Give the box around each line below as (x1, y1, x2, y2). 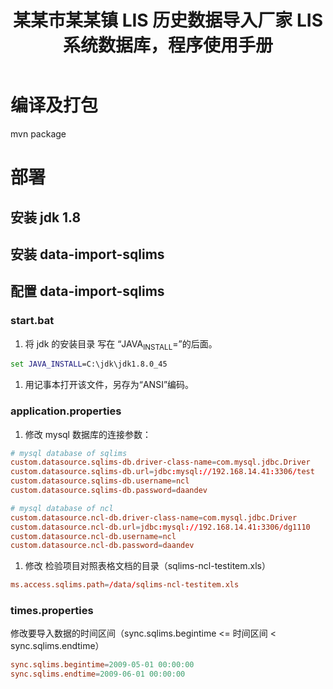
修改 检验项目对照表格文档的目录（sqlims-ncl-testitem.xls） (24, 560, 271, 572)
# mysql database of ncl (10, 503, 114, 513)
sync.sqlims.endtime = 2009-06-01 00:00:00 (10, 669, 186, 680)
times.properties (10, 604, 94, 618)
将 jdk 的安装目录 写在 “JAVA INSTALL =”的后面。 (24, 337, 218, 352)
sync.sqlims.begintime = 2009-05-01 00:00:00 (10, 660, 195, 670)
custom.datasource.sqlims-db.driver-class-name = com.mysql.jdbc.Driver (10, 457, 311, 468)
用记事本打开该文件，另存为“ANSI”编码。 (24, 379, 195, 391)
